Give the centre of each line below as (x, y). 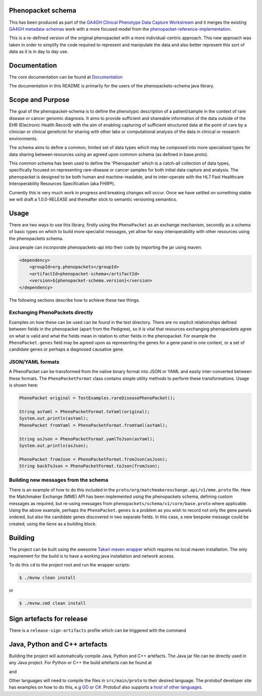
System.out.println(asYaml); (54, 418)
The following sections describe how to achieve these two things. (74, 300)
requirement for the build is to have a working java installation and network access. (92, 556)
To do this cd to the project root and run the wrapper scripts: (70, 565)
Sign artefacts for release (48, 619)
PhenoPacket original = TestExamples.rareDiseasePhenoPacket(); (97, 398)
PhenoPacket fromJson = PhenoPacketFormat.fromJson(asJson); (93, 459)
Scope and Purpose (39, 100)
